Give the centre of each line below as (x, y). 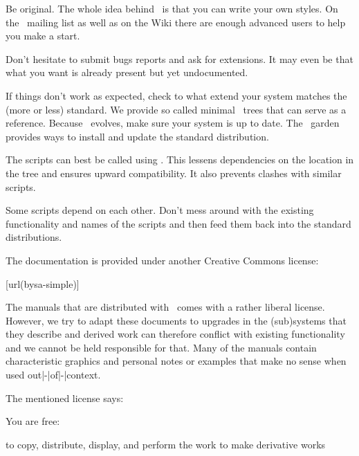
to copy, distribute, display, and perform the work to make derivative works (166, 444)
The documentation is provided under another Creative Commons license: (162, 260)
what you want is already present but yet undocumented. (127, 72)
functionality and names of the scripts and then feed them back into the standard (178, 223)
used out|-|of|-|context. (53, 375)
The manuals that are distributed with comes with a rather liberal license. (165, 307)
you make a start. (43, 36)
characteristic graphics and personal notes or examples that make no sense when (176, 361)
